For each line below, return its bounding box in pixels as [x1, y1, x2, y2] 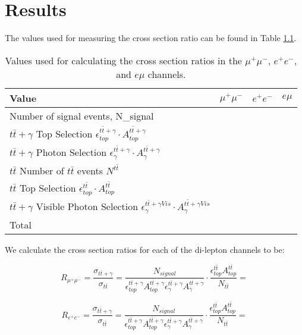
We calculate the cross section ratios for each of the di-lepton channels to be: [5, 243, 285, 255]
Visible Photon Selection [36, 199, 139, 213]
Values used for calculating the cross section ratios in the [5, 53, 242, 67]
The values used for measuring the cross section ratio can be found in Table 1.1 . [5, 32, 297, 44]
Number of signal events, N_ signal [10, 108, 154, 123]
